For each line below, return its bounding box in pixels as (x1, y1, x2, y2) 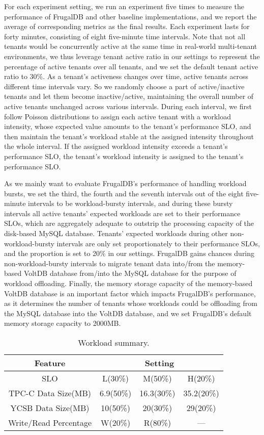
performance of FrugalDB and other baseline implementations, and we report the (4, 11, 257, 21)
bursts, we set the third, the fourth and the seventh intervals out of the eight (4, 188, 244, 198)
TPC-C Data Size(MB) (9, 387, 92, 399)
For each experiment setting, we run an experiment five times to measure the (4, 1, 244, 11)
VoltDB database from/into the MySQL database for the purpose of (23, 268, 237, 278)
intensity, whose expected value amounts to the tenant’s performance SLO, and (4, 121, 251, 132)
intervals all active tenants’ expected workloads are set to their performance (4, 208, 241, 218)
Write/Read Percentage (8, 417, 92, 428)
